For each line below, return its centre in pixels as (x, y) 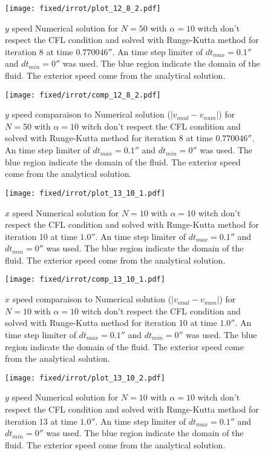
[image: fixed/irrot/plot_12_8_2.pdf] (83, 8)
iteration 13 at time (41, 421)
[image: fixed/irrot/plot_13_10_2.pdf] (85, 378)
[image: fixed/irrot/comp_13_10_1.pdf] (85, 280)
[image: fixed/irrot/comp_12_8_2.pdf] (83, 95)
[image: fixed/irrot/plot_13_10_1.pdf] (85, 193)
